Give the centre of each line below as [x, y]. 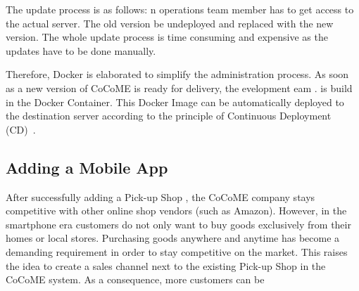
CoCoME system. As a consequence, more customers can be [135, 279]
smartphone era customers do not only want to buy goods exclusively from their [178, 224]
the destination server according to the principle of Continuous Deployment [169, 116]
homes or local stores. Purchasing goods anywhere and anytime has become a [173, 238]
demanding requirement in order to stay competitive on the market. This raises [177, 251]
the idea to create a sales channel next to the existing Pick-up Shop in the [166, 265]
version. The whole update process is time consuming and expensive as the [167, 37]
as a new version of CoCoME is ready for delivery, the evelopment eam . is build [179, 88]
